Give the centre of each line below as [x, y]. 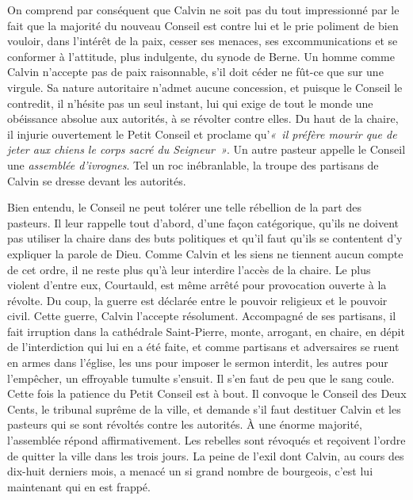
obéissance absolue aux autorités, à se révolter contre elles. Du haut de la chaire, [203, 118]
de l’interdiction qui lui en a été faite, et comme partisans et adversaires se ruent [203, 347]
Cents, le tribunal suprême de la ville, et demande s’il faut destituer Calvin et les [204, 408]
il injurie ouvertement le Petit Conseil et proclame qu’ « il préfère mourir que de [202, 134]
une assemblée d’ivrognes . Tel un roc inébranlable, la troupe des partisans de [193, 164]
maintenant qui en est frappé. [79, 486]
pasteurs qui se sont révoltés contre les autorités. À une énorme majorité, [185, 424]
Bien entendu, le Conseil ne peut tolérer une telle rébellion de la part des [184, 207]
